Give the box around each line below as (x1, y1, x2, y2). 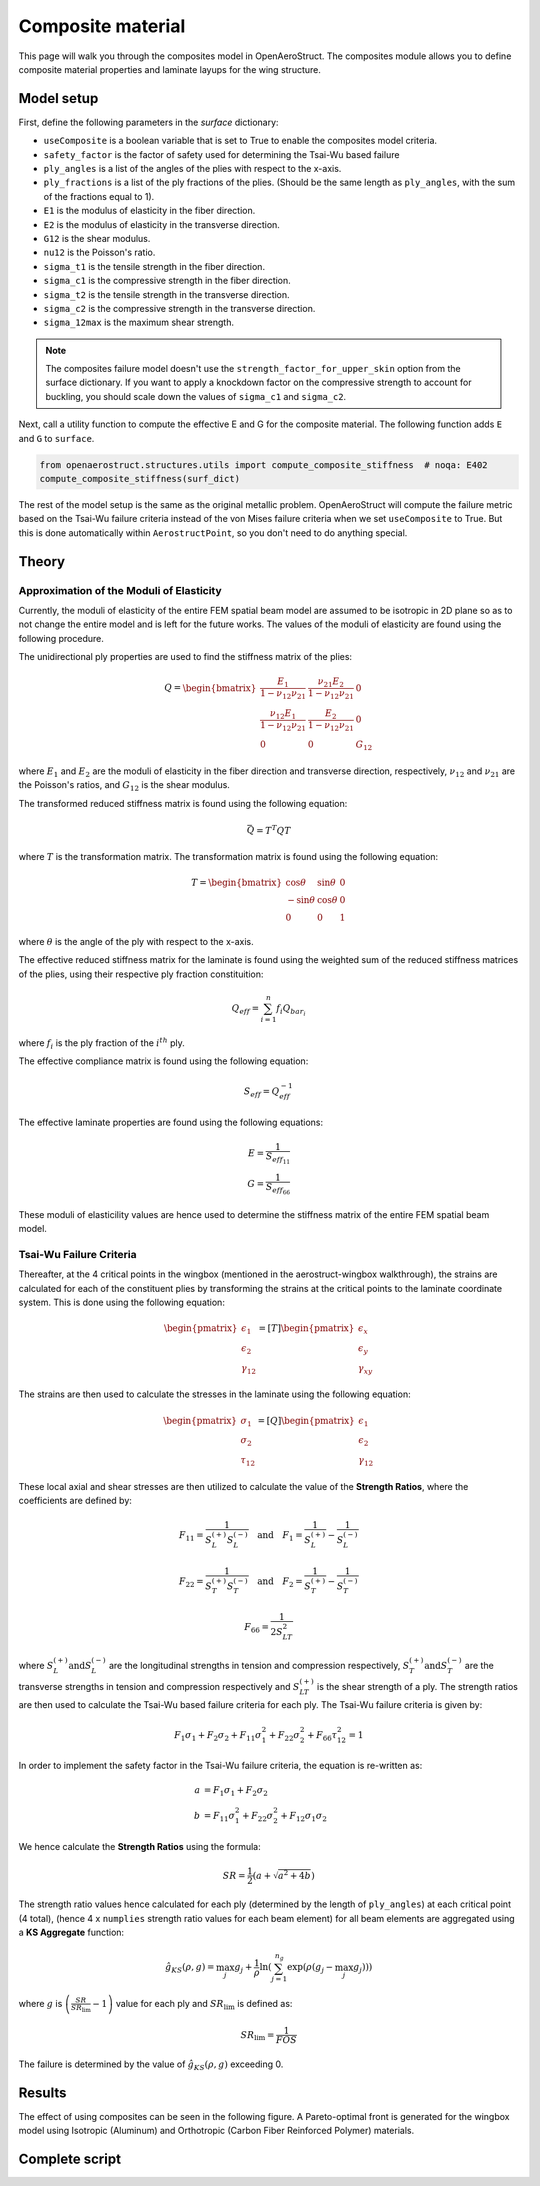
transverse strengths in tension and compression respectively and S (18, 1680, 300, 1692)
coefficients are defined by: (18, 1495, 132, 1507)
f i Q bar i (276, 1002, 307, 1017)
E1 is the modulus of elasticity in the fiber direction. (43, 205, 256, 217)
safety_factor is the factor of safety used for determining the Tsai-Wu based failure (43, 148, 400, 160)
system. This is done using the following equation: (18, 1296, 225, 1309)
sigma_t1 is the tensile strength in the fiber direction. (43, 260, 265, 272)
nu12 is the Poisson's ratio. (43, 246, 156, 259)
